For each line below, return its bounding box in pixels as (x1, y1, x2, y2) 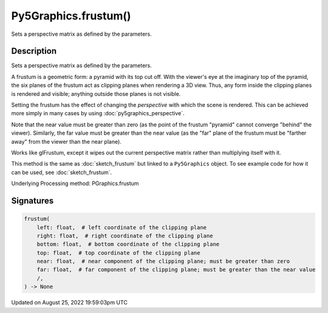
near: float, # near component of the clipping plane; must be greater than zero (36, 258, 290, 265)
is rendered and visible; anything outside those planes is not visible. (11, 90, 181, 97)
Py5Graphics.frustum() (11, 9, 131, 22)
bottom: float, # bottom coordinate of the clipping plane (36, 241, 220, 248)
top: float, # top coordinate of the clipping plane (36, 249, 200, 256)
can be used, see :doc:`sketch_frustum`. (11, 169, 112, 176)
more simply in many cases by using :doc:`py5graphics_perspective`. (11, 110, 185, 117)
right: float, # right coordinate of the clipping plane (36, 232, 213, 239)
